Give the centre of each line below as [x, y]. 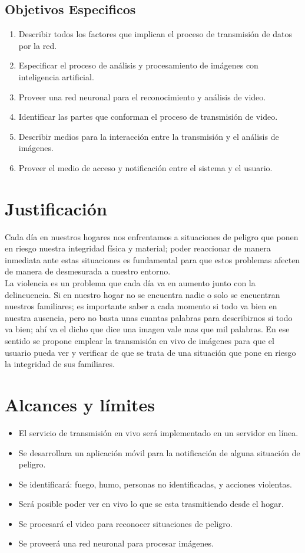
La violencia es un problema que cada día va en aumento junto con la [130, 283]
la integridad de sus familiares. [60, 364]
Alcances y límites [80, 404]
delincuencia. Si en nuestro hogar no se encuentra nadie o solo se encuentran [142, 294]
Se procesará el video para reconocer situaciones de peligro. [125, 523]
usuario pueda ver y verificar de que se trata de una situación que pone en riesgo [150, 352]
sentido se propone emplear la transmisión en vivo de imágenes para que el [140, 341]
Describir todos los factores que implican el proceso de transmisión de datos [155, 34]
